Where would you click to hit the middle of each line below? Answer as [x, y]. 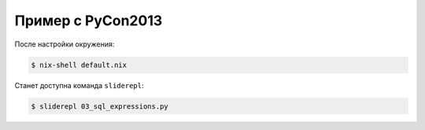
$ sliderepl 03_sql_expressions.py [100, 106]
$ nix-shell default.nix [79, 65]
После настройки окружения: [65, 44]
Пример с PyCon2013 [89, 20]
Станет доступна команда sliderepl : [79, 85]
